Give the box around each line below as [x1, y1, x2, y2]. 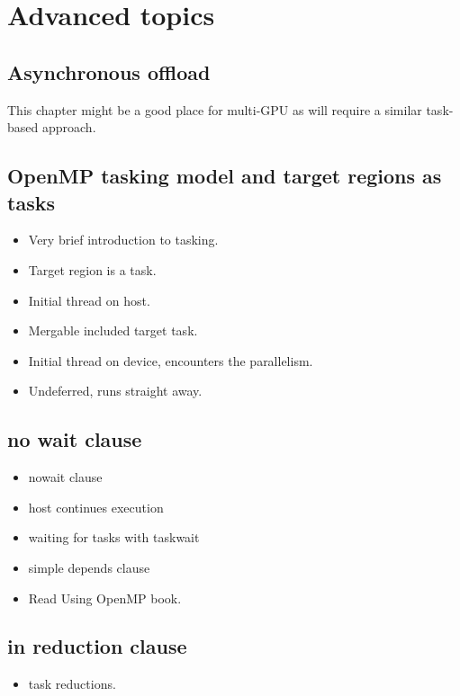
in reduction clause [7, 632, 187, 660]
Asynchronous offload [7, 58, 211, 85]
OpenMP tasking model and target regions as [7, 162, 442, 190]
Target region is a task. [28, 260, 157, 279]
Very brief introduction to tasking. [28, 230, 219, 249]
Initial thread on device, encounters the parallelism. [28, 351, 313, 370]
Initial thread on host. [28, 290, 150, 309]
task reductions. [28, 674, 116, 693]
